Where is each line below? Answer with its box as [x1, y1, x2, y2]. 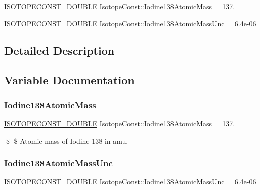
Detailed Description [4, 42, 115, 58]
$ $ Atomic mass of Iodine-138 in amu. [6, 135, 128, 146]
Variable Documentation [4, 72, 135, 88]
